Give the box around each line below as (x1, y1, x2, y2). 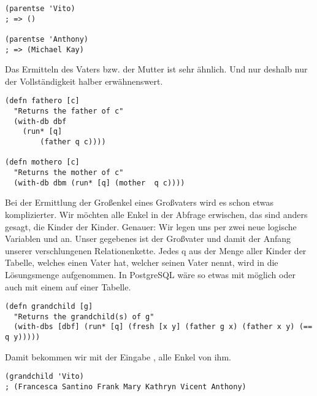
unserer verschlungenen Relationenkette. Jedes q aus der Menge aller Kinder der (5, 244, 307, 257)
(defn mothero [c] (5, 158, 80, 167)
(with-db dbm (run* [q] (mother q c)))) (13, 178, 185, 187)
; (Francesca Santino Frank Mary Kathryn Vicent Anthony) (5, 382, 246, 391)
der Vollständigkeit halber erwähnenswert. (5, 74, 163, 87)
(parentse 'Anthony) (5, 34, 89, 44)
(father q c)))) (40, 138, 106, 147)
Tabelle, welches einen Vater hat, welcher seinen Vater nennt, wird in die (5, 256, 278, 269)
